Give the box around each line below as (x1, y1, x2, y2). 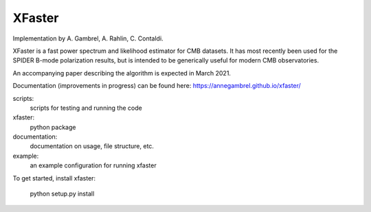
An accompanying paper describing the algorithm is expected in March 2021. (12, 69, 232, 77)
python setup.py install (30, 189, 95, 198)
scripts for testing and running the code (30, 104, 142, 112)
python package (30, 123, 76, 131)
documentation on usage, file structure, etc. (30, 142, 155, 150)
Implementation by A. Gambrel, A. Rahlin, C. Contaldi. (12, 34, 164, 43)
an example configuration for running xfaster (30, 161, 157, 169)
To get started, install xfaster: (12, 174, 96, 182)
